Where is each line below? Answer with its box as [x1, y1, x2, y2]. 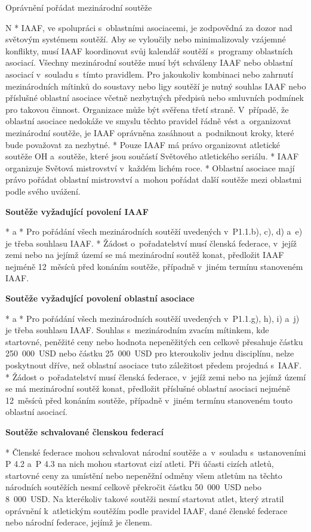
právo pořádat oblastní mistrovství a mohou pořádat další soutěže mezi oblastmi [5, 173, 302, 186]
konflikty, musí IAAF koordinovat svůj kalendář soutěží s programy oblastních [5, 44, 293, 57]
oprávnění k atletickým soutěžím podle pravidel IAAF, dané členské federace [5, 504, 288, 516]
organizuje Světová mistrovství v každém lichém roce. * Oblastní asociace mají [5, 161, 295, 174]
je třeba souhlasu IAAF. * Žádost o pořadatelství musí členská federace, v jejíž [5, 236, 297, 249]
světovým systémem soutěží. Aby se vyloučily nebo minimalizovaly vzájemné [5, 33, 286, 45]
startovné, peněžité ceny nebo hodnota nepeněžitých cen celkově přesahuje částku [5, 335, 303, 348]
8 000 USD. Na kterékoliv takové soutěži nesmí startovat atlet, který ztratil [5, 492, 284, 505]
